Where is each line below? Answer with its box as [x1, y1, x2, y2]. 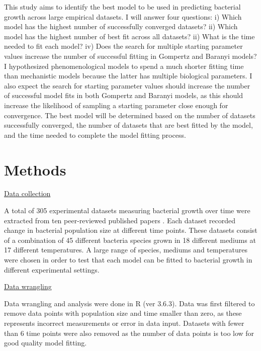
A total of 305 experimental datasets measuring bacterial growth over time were [4, 205, 250, 216]
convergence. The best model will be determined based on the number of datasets [4, 110, 255, 120]
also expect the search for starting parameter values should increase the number [4, 80, 250, 91]
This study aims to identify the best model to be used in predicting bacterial [4, 2, 241, 12]
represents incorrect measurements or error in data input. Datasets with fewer [4, 317, 244, 328]
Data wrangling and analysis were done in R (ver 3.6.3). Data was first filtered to [4, 298, 255, 308]
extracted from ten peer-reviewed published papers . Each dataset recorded [4, 215, 235, 225]
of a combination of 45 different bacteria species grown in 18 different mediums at [4, 234, 256, 245]
